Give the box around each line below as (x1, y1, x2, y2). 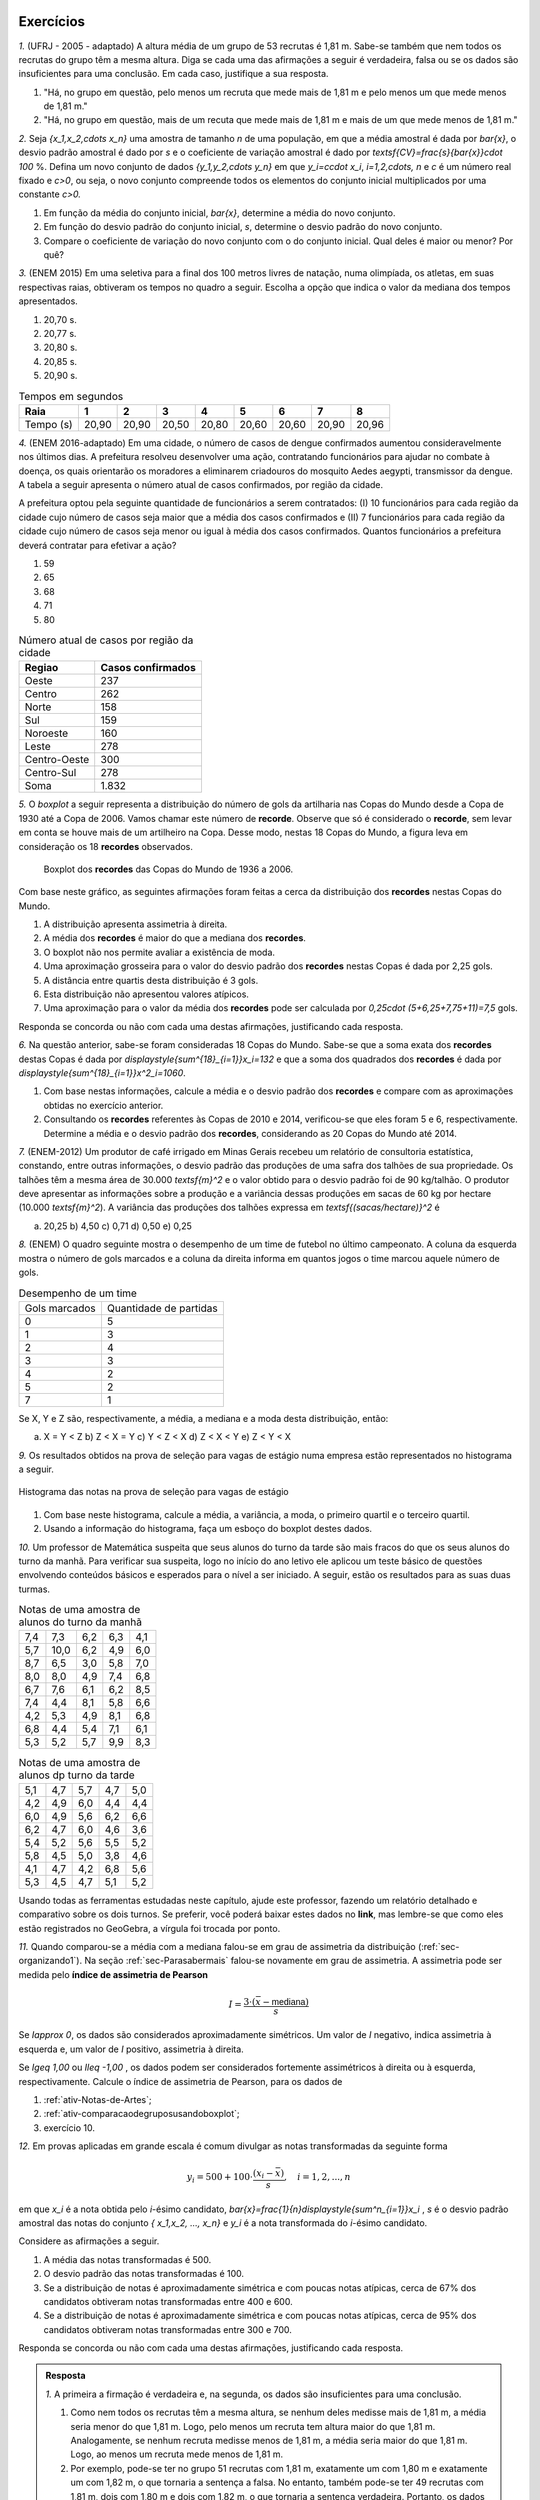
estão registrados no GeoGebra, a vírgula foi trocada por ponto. (18, 1922, 281, 1934)
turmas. (18, 1583, 50, 1595)
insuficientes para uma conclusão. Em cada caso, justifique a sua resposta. (18, 68, 329, 80)
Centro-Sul (24, 766, 77, 780)
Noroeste (24, 726, 69, 740)
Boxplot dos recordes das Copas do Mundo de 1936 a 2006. (43, 863, 294, 875)
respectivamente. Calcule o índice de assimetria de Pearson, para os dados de (18, 2075, 343, 2087)
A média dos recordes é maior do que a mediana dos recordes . (43, 932, 307, 944)
